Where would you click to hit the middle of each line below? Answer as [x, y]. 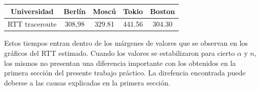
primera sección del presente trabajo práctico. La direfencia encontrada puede [125, 73]
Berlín [75, 11]
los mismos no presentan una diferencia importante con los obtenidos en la [120, 63]
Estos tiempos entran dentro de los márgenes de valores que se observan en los [126, 43]
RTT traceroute [32, 24]
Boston [162, 11]
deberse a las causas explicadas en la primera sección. [87, 82]
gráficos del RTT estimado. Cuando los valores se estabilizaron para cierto [120, 53]
